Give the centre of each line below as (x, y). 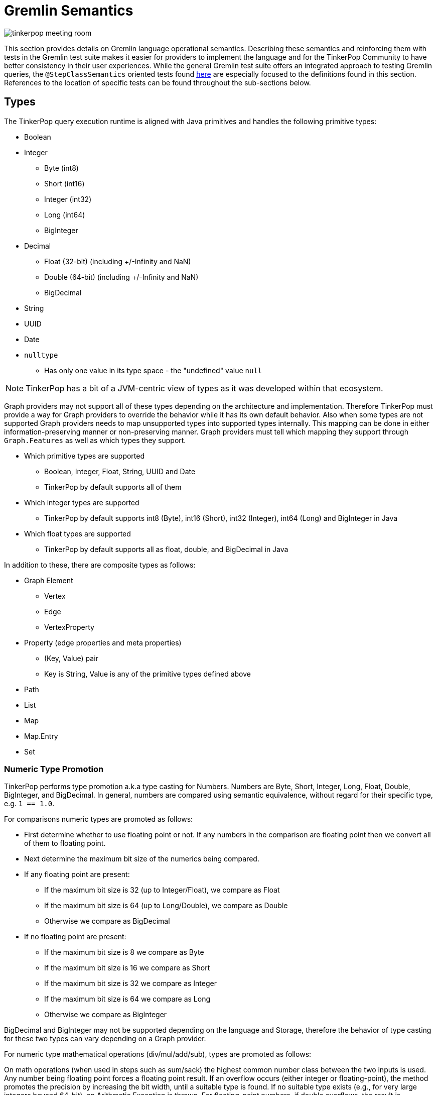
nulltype (41, 355)
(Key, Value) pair (71, 658)
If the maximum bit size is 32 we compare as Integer (130, 983)
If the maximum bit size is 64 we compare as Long (127, 999)
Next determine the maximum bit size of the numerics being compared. (142, 859)
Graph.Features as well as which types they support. (95, 440)
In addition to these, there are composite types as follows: (100, 565)
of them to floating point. (65, 843)
